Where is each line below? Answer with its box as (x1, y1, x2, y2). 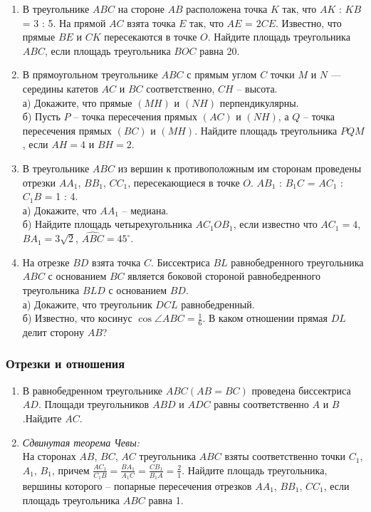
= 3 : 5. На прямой (22, 15, 106, 30)
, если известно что (233, 216, 318, 231)
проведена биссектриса (251, 382, 351, 397)
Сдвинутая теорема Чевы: (22, 434, 140, 449)
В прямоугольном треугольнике (22, 67, 158, 82)
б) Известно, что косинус (22, 310, 132, 325)
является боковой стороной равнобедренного (127, 268, 321, 283)
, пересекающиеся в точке (127, 174, 240, 189)
